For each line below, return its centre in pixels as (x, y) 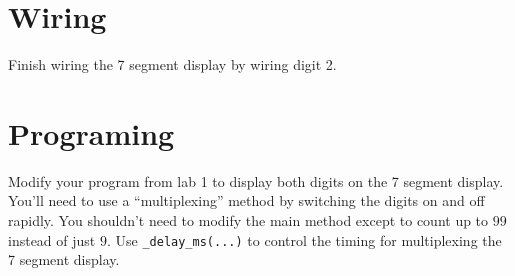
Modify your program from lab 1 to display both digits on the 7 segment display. (256, 180)
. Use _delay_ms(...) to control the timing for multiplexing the (304, 239)
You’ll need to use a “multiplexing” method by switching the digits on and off (246, 200)
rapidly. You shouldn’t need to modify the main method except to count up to (248, 220)
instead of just (52, 239)
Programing (91, 132)
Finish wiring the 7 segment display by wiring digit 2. (172, 64)
